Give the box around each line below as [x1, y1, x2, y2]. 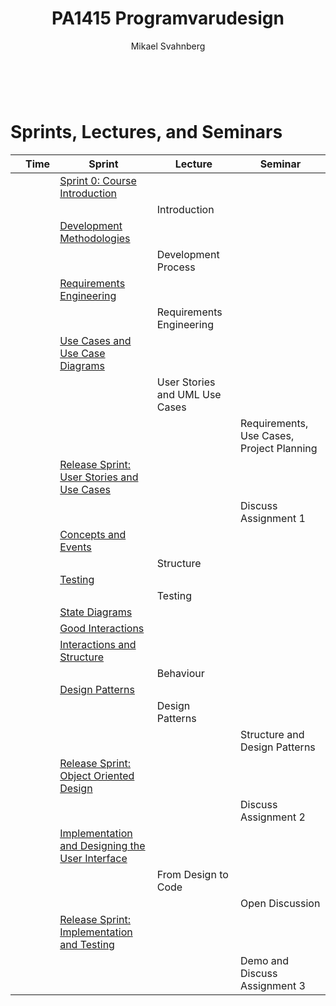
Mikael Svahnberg [130, 40, 206, 52]
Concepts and [59, 527, 127, 541]
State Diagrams [59, 605, 133, 619]
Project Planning [240, 441, 318, 455]
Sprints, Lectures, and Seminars [10, 121, 283, 144]
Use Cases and [59, 333, 132, 347]
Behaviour [156, 666, 205, 680]
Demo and [240, 953, 290, 967]
